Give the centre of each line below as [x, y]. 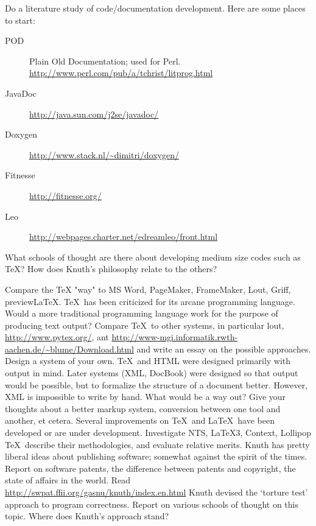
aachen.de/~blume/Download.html [69, 349]
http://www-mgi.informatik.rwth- [175, 337]
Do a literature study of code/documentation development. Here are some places [155, 8]
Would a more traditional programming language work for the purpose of [142, 313]
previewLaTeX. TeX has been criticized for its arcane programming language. [150, 301]
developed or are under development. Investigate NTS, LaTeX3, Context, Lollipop [158, 433]
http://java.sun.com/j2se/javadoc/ [94, 114]
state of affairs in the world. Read [68, 480]
